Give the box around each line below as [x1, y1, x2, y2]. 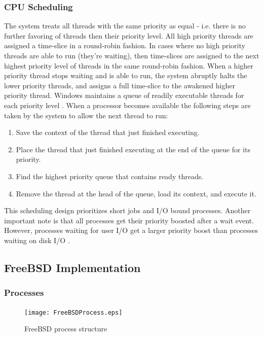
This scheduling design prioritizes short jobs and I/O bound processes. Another [4, 205, 251, 216]
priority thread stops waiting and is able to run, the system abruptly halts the [4, 70, 247, 81]
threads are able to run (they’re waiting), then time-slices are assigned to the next [4, 50, 259, 60]
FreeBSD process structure [24, 323, 107, 334]
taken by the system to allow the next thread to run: [4, 110, 168, 120]
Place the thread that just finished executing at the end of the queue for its [16, 144, 250, 154]
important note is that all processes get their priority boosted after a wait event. [4, 215, 254, 225]
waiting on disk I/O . [4, 234, 70, 245]
